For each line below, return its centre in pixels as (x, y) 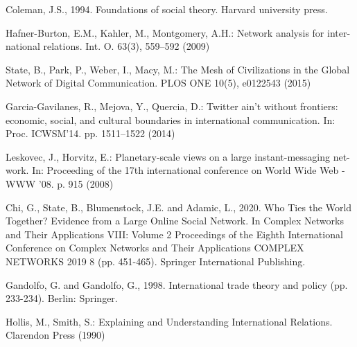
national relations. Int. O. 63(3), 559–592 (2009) (108, 46)
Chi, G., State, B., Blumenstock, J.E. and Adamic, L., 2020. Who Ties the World (179, 207)
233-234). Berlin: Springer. (62, 298)
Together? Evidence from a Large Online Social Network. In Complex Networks (175, 221)
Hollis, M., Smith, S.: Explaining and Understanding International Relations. (169, 321)
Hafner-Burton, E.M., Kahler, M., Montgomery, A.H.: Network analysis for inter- (178, 32)
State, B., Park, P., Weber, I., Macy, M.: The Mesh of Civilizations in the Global (178, 69)
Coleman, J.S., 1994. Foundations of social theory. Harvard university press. (167, 9)
